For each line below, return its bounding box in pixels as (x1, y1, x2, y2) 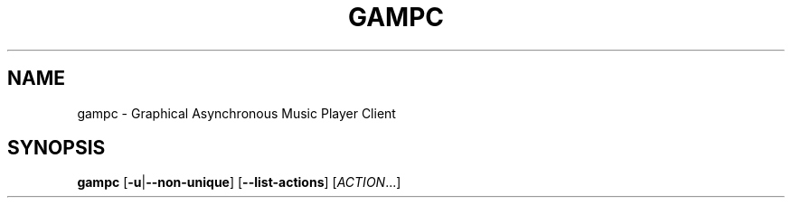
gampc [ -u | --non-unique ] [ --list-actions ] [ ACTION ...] (77, 174, 401, 191)
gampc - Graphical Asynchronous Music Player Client (77, 105, 396, 121)
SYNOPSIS (7, 136, 106, 160)
